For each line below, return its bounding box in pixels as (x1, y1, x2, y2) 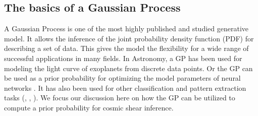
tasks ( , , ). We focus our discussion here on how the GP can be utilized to (4, 92, 235, 103)
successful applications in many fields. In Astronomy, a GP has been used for (4, 52, 242, 63)
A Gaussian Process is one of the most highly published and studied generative (4, 23, 248, 34)
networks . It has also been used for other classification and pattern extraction (4, 82, 246, 93)
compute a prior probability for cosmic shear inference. (4, 102, 174, 112)
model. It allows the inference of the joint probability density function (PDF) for (4, 33, 254, 43)
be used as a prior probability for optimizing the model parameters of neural (4, 73, 241, 83)
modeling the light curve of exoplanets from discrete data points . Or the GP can (4, 63, 253, 73)
